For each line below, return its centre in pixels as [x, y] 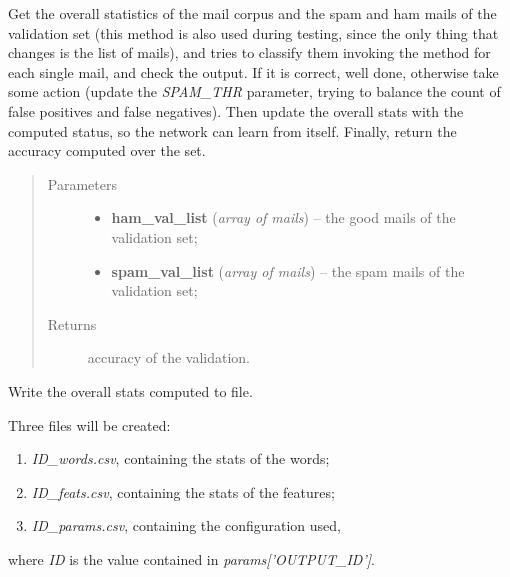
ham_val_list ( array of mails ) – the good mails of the [283, 217]
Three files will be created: [89, 424]
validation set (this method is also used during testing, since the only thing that [253, 32]
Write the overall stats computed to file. [130, 390]
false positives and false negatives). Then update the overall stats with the [236, 110]
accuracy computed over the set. [107, 150]
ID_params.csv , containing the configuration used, [186, 525]
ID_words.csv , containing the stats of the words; [180, 458]
